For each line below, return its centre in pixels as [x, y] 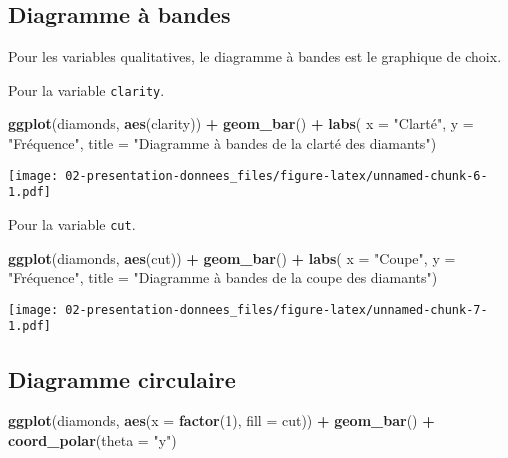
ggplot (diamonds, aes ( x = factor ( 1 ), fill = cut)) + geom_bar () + [221, 420]
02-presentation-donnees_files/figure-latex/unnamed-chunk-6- [276, 175]
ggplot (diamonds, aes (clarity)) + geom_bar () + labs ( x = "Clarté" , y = [241, 123]
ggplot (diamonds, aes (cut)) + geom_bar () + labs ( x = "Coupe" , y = [232, 257]
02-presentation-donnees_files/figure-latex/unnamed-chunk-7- [276, 309]
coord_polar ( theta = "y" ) [92, 439]
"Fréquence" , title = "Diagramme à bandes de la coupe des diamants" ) [223, 277]
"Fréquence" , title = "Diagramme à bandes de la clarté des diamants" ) [222, 143]
